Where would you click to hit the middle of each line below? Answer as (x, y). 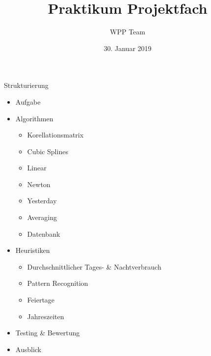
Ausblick (28, 349)
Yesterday (42, 201)
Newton (39, 184)
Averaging (42, 217)
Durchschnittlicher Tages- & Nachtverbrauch (94, 266)
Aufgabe (28, 101)
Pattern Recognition (58, 283)
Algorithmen (34, 118)
